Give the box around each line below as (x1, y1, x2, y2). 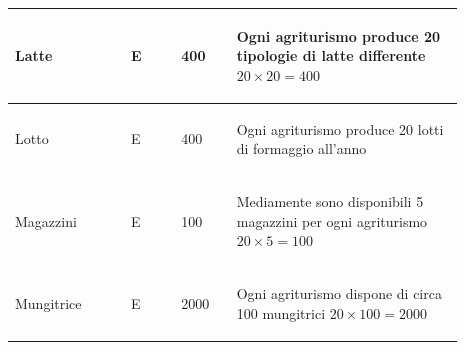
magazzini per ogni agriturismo (236, 210, 428, 231)
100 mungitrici (236, 302, 326, 323)
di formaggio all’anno (236, 138, 367, 159)
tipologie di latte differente (236, 45, 426, 66)
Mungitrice (15, 292, 82, 313)
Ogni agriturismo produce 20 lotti (236, 118, 444, 139)
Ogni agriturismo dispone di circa (236, 283, 442, 303)
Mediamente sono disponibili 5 (236, 190, 424, 211)
